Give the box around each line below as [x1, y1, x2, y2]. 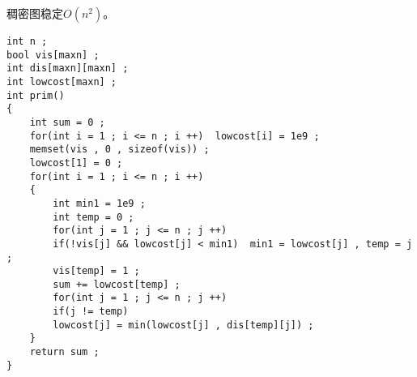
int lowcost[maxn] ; [6, 75, 117, 88]
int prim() [6, 89, 65, 101]
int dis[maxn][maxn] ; [6, 62, 129, 75]
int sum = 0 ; [29, 116, 105, 128]
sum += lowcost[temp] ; [53, 278, 181, 290]
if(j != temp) [53, 306, 129, 318]
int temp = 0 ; [53, 211, 134, 223]
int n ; [6, 36, 48, 47]
